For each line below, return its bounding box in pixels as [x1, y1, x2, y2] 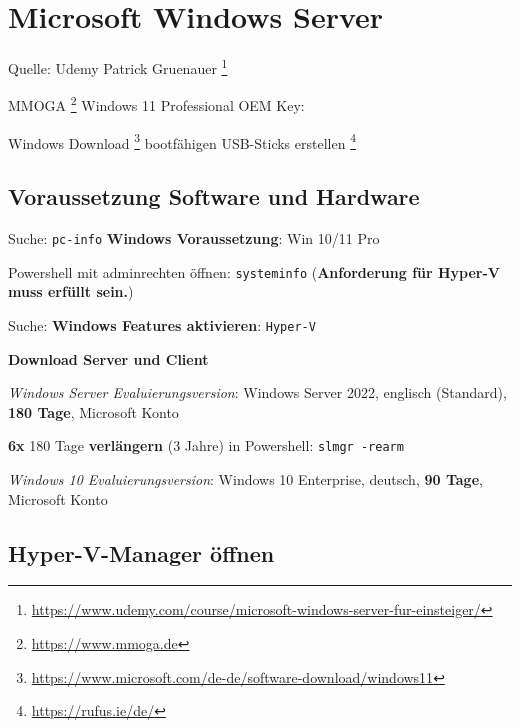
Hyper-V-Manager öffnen [8, 537, 275, 568]
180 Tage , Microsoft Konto [8, 401, 179, 422]
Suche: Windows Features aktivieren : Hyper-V [8, 314, 316, 335]
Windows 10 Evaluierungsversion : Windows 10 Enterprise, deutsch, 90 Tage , [8, 469, 483, 490]
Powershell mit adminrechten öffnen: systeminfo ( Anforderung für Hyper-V [8, 261, 501, 282]
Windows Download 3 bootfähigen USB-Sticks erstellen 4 [8, 129, 356, 153]
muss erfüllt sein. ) [8, 281, 134, 302]
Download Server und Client [8, 348, 209, 369]
